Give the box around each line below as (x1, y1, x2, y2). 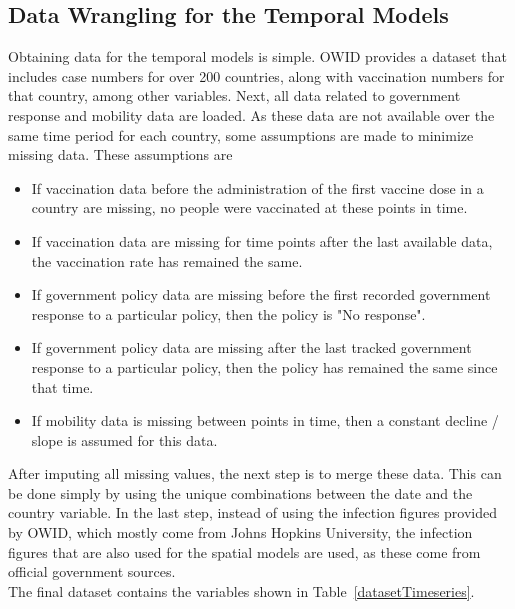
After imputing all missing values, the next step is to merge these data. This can (8, 463, 502, 484)
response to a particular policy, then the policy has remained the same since (31, 356, 498, 377)
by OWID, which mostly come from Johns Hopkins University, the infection (8, 522, 473, 543)
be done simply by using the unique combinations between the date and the (8, 482, 473, 503)
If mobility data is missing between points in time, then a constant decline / (31, 410, 499, 431)
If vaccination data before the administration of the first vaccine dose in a (31, 177, 484, 198)
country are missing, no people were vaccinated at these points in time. (31, 197, 468, 218)
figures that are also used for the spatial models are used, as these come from (8, 541, 481, 562)
